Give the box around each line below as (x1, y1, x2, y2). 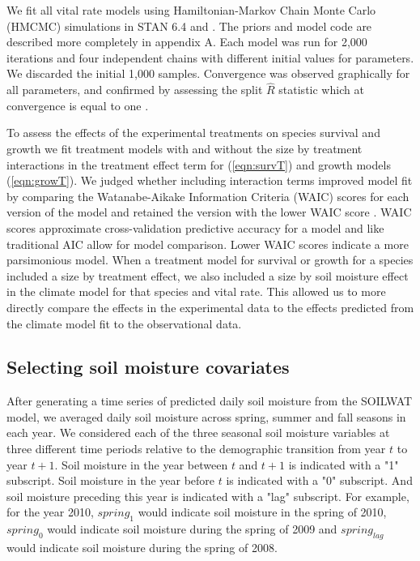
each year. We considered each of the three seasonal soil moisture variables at (6, 424, 390, 441)
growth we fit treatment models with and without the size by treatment (6, 139, 363, 156)
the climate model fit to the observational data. (6, 315, 242, 332)
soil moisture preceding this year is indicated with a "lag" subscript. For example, (6, 487, 409, 504)
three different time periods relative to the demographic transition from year (6, 440, 386, 457)
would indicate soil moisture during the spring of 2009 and (47, 520, 337, 537)
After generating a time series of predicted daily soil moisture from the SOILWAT (6, 392, 413, 409)
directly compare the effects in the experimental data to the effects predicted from (6, 298, 414, 315)
